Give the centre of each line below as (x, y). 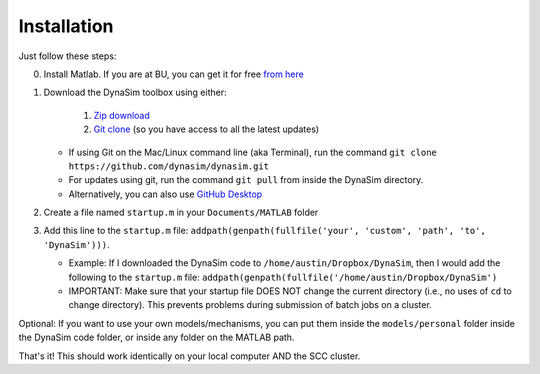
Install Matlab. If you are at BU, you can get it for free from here (173, 74)
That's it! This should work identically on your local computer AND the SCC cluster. (189, 356)
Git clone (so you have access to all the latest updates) (206, 129)
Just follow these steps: (67, 56)
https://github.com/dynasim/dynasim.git (169, 166)
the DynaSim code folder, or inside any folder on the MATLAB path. (156, 337)
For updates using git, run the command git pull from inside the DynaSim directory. (246, 180)
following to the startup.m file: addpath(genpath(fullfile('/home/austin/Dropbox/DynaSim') (283, 277)
